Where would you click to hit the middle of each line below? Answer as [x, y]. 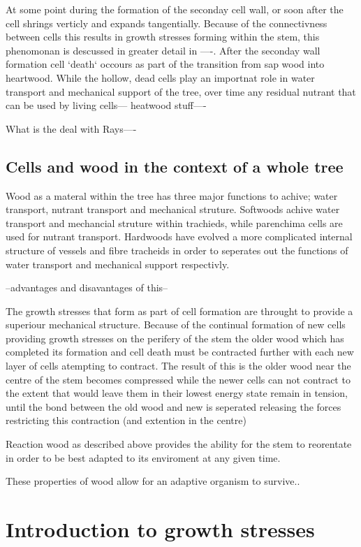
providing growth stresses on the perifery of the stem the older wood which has [175, 338]
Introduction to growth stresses [160, 529]
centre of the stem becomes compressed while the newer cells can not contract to [178, 379]
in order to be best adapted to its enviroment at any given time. [143, 457]
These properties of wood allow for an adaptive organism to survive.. [153, 481]
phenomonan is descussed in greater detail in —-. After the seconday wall [163, 50]
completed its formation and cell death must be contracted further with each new [180, 352]
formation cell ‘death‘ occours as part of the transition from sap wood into [165, 64]
